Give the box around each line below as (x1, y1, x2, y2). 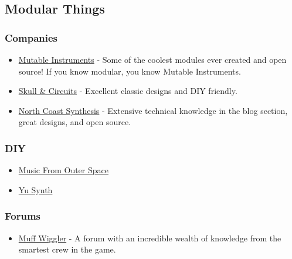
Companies (5, 30, 57, 45)
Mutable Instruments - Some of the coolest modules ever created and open (18, 53, 287, 65)
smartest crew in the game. (18, 243, 116, 255)
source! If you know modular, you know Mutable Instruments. (18, 65, 241, 77)
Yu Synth (18, 183, 53, 196)
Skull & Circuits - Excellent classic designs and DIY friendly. (18, 85, 237, 97)
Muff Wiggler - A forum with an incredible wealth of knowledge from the (18, 231, 281, 244)
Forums (5, 208, 40, 223)
